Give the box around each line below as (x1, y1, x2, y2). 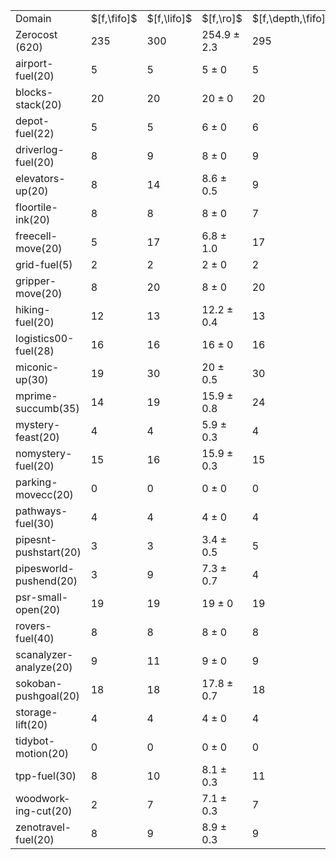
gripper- (15, 274, 57, 288)
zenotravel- (15, 820, 72, 834)
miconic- (15, 360, 60, 374)
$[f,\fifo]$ (90, 12, 138, 25)
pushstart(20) (15, 545, 82, 559)
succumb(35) (15, 402, 80, 415)
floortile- (15, 200, 58, 214)
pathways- (15, 504, 68, 518)
